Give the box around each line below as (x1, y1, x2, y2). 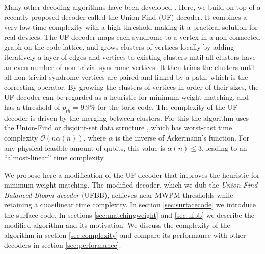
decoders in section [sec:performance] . (4, 239, 121, 250)
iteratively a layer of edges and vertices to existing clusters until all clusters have (4, 51, 256, 62)
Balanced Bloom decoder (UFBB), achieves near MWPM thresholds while (4, 189, 233, 200)
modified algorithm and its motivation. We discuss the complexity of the (4, 219, 230, 230)
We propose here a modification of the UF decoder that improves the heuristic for (4, 169, 260, 180)
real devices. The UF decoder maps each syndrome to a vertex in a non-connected (4, 31, 260, 42)
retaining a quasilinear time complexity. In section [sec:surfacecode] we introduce (4, 199, 256, 210)
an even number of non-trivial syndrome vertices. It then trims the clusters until (4, 61, 255, 72)
